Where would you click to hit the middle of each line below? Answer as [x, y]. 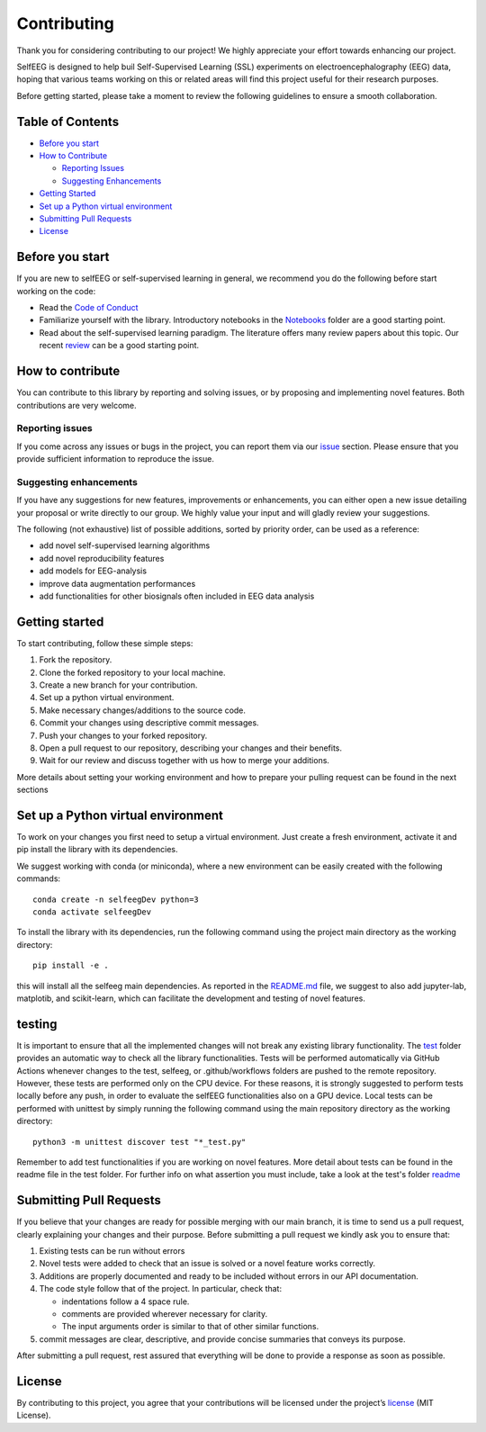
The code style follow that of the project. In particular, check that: [161, 1289]
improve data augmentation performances [117, 583]
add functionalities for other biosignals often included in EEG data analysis [177, 596]
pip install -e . [71, 966]
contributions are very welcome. [76, 405]
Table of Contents [68, 122]
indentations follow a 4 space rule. [126, 1301]
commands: [39, 878]
